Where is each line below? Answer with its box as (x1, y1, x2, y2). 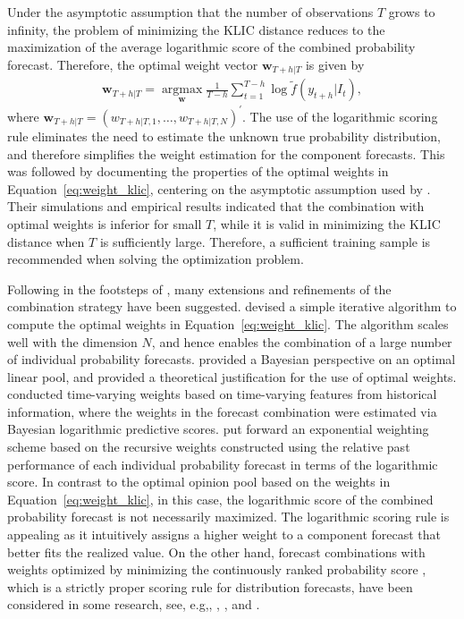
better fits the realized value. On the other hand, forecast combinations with (7, 542, 426, 561)
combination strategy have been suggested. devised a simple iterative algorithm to (7, 297, 457, 316)
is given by (305, 55, 365, 73)
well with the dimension (7, 332, 138, 351)
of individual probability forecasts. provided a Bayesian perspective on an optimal (7, 350, 456, 369)
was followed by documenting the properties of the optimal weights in (7, 162, 389, 181)
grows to (388, 3, 435, 21)
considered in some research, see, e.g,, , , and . (7, 595, 260, 614)
